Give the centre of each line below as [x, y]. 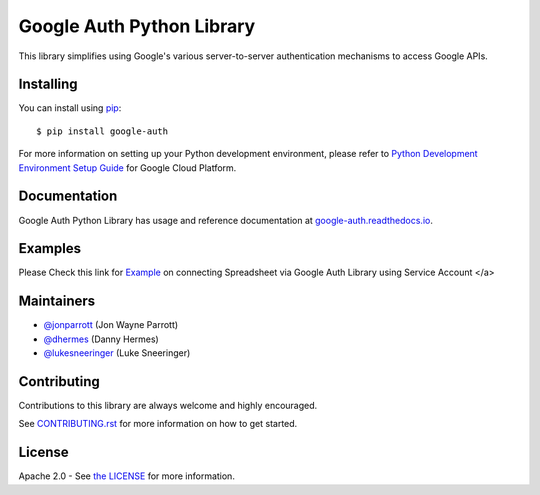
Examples [50, 248]
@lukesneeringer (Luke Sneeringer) [117, 353]
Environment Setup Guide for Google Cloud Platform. [127, 167]
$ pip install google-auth [102, 131]
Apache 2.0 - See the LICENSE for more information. [126, 476]
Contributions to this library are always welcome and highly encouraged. [168, 406]
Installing [48, 84]
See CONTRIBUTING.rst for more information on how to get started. [158, 424]
